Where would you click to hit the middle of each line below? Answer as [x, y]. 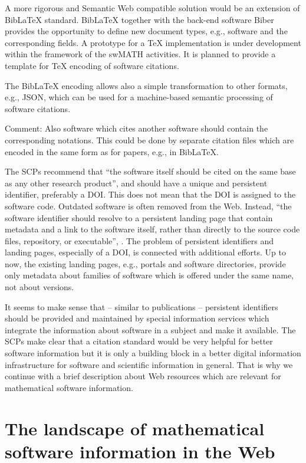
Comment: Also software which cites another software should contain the [136, 128]
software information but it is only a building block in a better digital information [153, 353]
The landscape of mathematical [135, 428]
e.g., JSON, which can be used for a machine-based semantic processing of [139, 97]
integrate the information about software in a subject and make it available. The [150, 329]
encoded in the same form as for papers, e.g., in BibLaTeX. [112, 151]
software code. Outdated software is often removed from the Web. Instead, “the [148, 206]
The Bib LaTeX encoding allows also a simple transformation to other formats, [146, 85]
